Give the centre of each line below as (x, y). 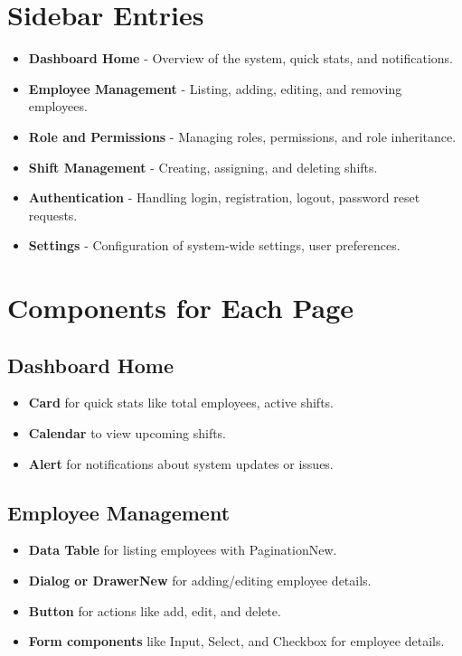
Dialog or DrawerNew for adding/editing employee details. (200, 581)
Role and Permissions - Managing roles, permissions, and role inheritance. (242, 136)
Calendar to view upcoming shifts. (127, 433)
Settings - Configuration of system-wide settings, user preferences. (214, 245)
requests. (53, 215)
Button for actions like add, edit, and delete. (155, 610)
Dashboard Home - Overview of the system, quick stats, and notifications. (240, 58)
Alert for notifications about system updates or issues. (181, 463)
